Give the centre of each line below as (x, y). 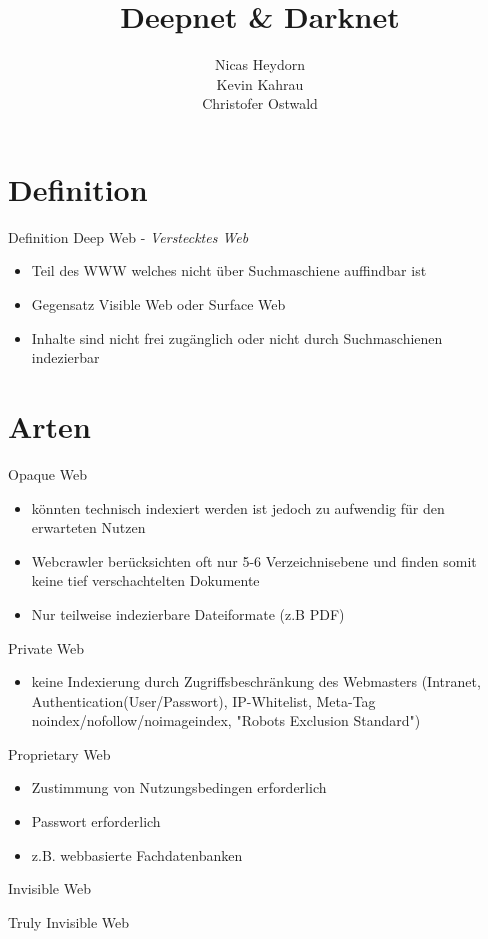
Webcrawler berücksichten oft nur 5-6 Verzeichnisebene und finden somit (254, 560)
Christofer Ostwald (260, 103)
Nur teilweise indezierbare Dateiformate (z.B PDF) (188, 613)
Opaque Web (47, 473)
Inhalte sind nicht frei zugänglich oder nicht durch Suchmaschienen (237, 337)
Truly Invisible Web (69, 921)
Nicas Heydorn (260, 64)
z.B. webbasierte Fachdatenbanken (137, 854)
